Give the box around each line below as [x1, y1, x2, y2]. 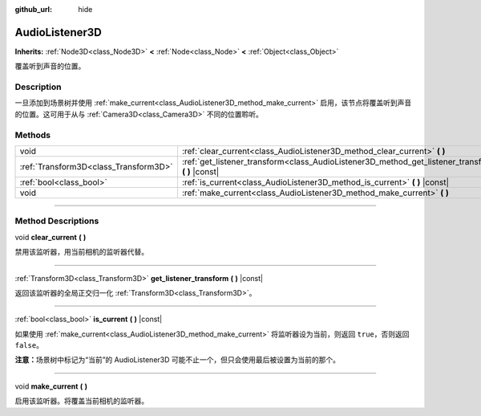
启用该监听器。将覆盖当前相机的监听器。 [14, 396, 148, 406]
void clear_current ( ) [14, 232, 87, 242]
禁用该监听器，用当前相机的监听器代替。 [14, 247, 148, 257]
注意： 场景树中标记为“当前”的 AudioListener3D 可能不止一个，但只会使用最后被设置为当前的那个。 [14, 355, 341, 365]
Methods [14, 129, 51, 141]
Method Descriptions [14, 215, 99, 226]
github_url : [14, 5, 52, 14]
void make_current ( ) [14, 381, 88, 391]
